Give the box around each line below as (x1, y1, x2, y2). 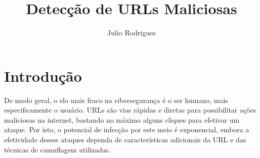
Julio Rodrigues (107, 27, 156, 38)
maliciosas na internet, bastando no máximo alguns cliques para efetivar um (4, 114, 240, 125)
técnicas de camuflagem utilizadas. (4, 144, 111, 154)
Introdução (4, 65, 82, 86)
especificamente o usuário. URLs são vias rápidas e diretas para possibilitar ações (4, 104, 256, 115)
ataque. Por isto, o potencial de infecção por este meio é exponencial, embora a (4, 124, 249, 135)
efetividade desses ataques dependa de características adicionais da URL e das (4, 134, 246, 145)
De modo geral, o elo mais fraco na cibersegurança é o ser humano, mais (4, 94, 228, 105)
